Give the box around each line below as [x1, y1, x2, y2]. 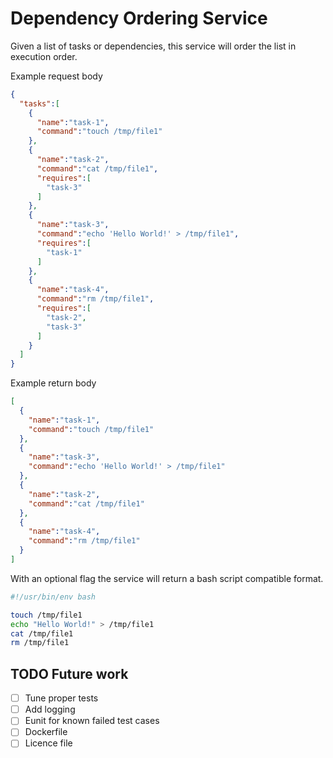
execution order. [10, 50, 78, 62]
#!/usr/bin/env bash [10, 592, 97, 602]
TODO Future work [10, 665, 129, 682]
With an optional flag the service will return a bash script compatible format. [10, 572, 324, 584]
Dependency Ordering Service [10, 7, 268, 30]
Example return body [10, 377, 97, 389]
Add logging [24, 703, 76, 716]
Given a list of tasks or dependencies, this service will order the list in [10, 40, 297, 52]
